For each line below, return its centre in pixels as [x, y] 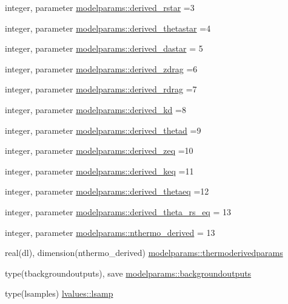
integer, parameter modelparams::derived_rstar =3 [100, 7]
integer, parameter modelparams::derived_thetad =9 [103, 130]
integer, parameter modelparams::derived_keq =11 [99, 171]
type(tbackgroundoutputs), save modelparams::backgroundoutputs [128, 273]
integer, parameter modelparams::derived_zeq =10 [99, 150]
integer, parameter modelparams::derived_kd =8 [95, 109]
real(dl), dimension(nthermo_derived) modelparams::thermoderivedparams [144, 253]
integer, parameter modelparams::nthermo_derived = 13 [110, 232]
